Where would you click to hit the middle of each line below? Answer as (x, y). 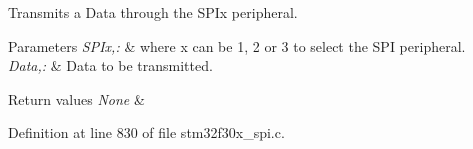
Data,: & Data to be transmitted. (110, 65)
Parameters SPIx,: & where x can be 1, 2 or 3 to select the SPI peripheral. (237, 45)
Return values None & (76, 98)
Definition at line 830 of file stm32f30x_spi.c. (146, 132)
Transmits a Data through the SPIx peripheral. (153, 12)
